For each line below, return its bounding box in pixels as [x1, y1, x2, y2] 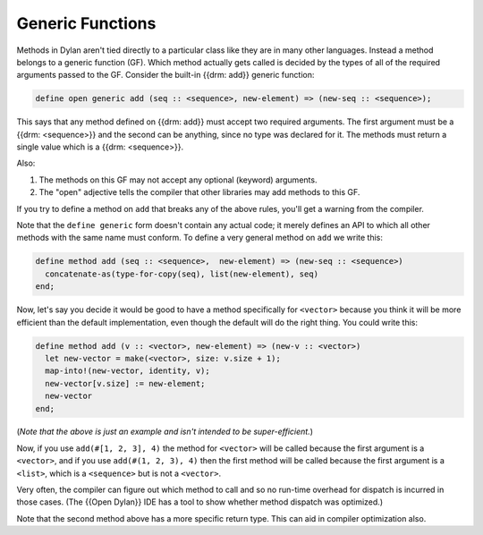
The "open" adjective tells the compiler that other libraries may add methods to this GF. [38, 187, 360, 198]
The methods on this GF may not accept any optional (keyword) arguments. [38, 174, 318, 185]
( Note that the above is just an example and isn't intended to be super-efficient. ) [16, 426, 313, 437]
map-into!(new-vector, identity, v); [45, 366, 210, 376]
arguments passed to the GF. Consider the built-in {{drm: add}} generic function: [16, 70, 315, 81]
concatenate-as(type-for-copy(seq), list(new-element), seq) [45, 268, 319, 279]
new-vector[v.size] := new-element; [45, 378, 206, 388]
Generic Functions [16, 13, 157, 33]
